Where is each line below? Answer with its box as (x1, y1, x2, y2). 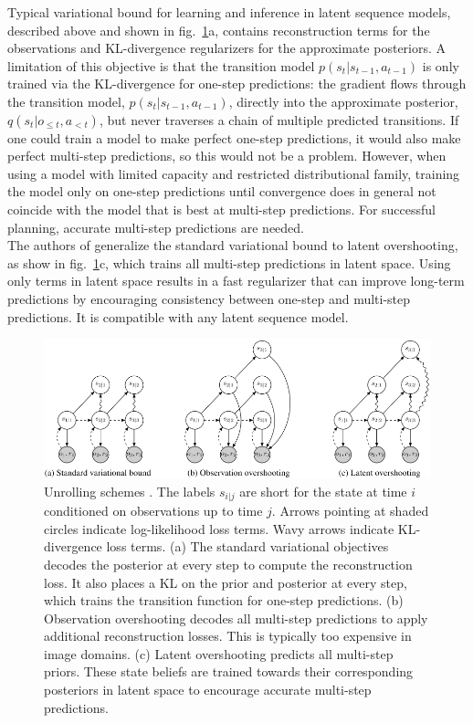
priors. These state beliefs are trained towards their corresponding (44, 662, 414, 681)
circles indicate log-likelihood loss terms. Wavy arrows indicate (44, 519, 394, 538)
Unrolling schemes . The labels (44, 481, 215, 500)
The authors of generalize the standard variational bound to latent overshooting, (7, 236, 458, 255)
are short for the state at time (239, 481, 407, 500)
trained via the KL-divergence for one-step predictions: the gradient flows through (7, 74, 467, 93)
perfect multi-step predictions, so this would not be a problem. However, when (7, 146, 447, 165)
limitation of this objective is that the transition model (7, 56, 315, 75)
